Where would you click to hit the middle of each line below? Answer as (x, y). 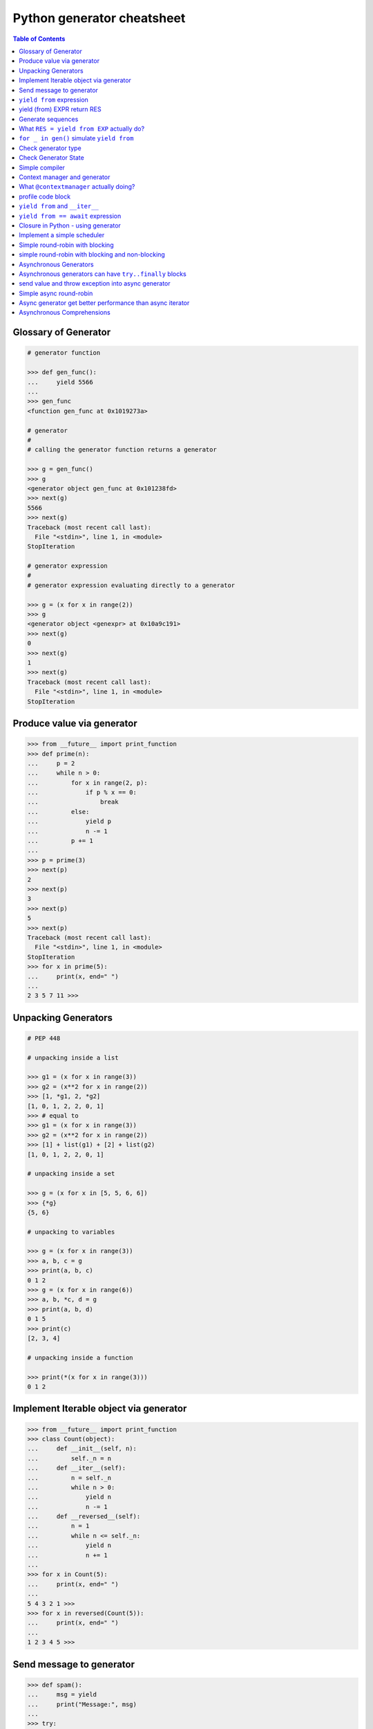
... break (73, 802)
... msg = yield (62, 1695)
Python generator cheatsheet (99, 18)
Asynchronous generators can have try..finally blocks (103, 274)
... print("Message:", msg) (82, 1704)
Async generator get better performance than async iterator (104, 303)
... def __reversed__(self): (84, 1517)
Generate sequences (49, 119)
